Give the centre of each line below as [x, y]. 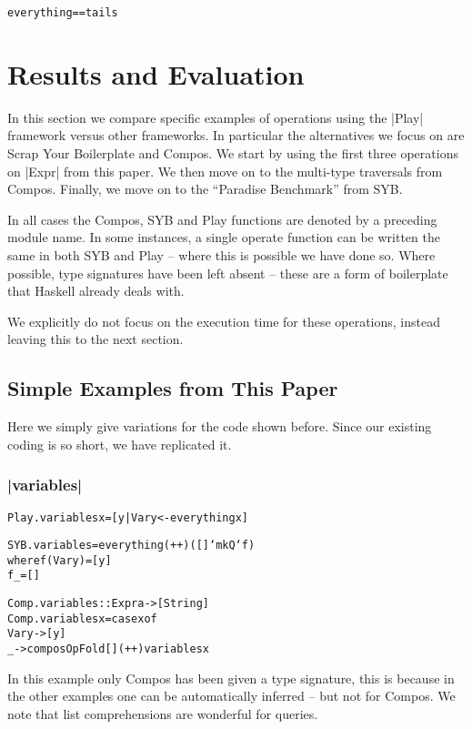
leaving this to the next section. [95, 339]
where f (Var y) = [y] [60, 560]
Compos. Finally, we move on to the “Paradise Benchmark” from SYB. [205, 189]
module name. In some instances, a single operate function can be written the [224, 237]
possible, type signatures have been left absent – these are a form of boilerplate [228, 273]
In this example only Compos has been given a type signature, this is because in [231, 678]
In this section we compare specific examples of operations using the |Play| [216, 117]
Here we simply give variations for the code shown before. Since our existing [220, 426]
